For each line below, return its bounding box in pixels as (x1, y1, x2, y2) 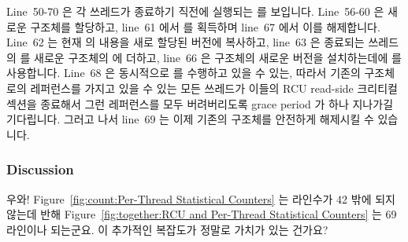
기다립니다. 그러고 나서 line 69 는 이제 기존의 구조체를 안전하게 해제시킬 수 (6, 111, 374, 127)
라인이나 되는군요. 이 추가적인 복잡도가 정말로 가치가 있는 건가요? (6, 221, 328, 237)
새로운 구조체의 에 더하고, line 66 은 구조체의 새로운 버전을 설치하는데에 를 (34, 49, 402, 65)
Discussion (6, 159, 74, 179)
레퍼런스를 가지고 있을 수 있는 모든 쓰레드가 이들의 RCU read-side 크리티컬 (30, 79, 398, 96)
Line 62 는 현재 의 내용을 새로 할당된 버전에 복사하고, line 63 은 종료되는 (6, 34, 365, 50)
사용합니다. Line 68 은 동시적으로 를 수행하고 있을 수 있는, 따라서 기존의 (6, 64, 361, 81)
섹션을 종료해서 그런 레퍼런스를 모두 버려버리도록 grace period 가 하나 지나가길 (6, 95, 394, 112)
